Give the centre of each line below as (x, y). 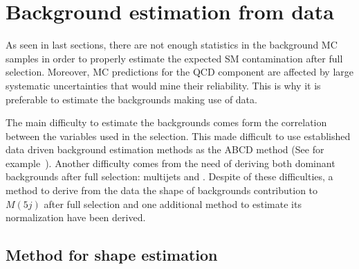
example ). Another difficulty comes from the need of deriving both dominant (171, 163)
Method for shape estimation (112, 255)
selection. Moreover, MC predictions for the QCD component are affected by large (179, 72)
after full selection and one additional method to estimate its (173, 203)
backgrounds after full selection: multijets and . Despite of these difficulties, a (169, 176)
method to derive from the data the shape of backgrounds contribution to (162, 190)
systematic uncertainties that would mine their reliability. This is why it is (163, 85)
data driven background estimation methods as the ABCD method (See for (165, 149)
